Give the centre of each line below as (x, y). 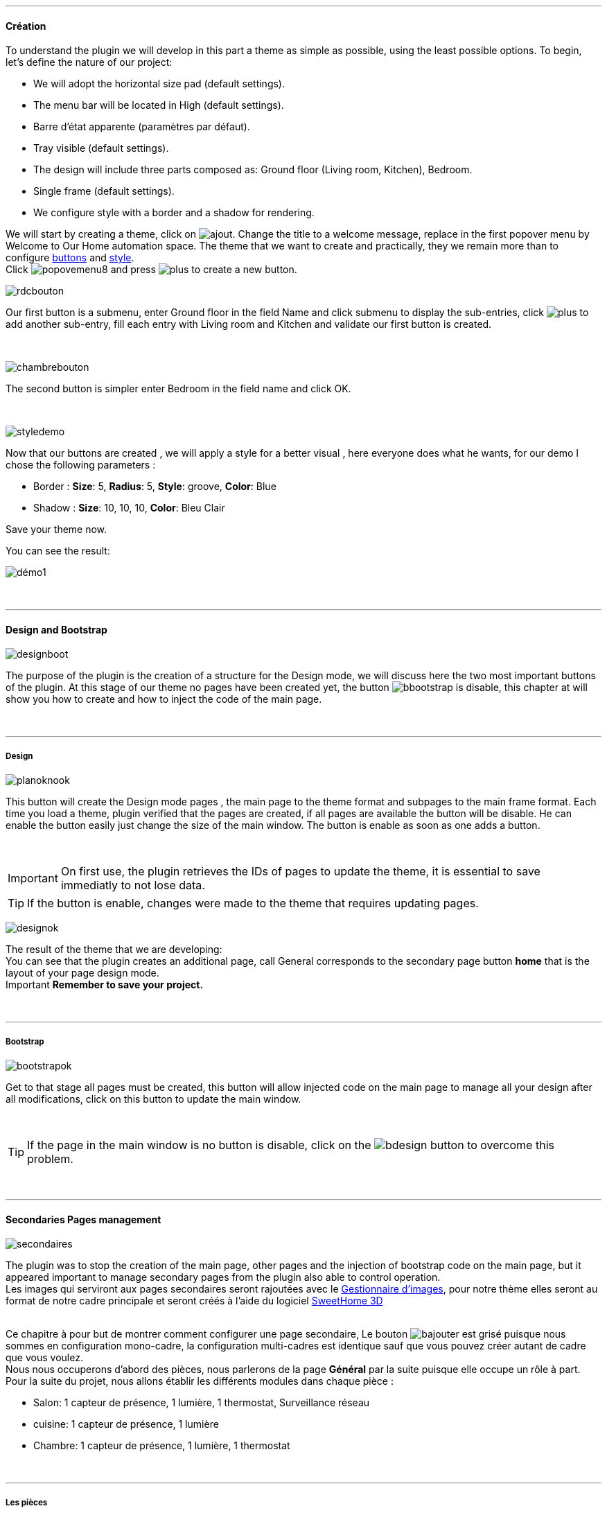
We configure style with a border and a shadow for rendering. (174, 213)
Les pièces (27, 1502)
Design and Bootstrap (56, 629)
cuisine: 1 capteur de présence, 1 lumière (126, 1424)
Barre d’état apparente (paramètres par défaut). (142, 127)
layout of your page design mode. (82, 973)
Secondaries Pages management (83, 1219)
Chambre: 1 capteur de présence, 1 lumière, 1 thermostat (162, 1446)
